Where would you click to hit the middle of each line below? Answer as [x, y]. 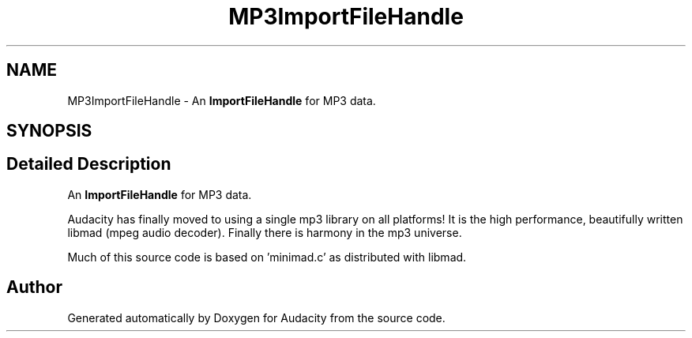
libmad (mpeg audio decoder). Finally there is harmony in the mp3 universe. [265, 232]
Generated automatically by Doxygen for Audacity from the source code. [256, 317]
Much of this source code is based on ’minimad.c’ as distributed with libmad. [267, 257]
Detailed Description [89, 164]
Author [34, 287]
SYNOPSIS [49, 131]
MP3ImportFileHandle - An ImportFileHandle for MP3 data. [222, 100]
